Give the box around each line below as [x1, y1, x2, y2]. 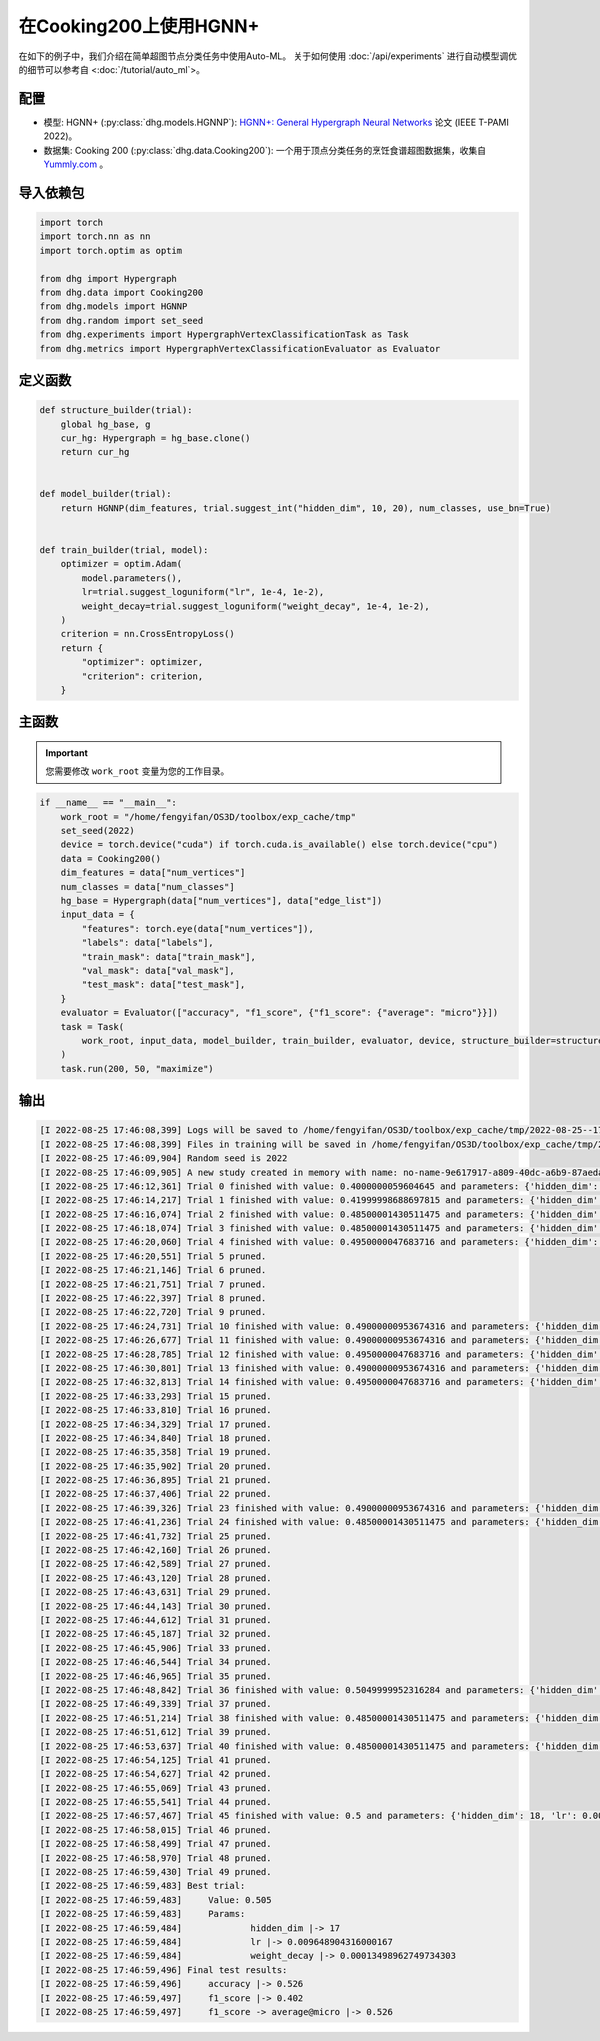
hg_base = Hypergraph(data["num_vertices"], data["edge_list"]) [60, 895, 383, 907]
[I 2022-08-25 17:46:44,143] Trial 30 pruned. [39, 1600, 272, 1612]
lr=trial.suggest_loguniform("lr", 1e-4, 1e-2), [81, 586, 325, 598]
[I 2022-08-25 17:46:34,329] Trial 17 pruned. [39, 1418, 272, 1430]
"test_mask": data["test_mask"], [81, 979, 246, 990]
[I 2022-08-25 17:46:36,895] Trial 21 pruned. [39, 1475, 272, 1486]
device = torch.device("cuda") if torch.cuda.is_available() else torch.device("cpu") [60, 839, 499, 850]
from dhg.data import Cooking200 [39, 286, 204, 298]
